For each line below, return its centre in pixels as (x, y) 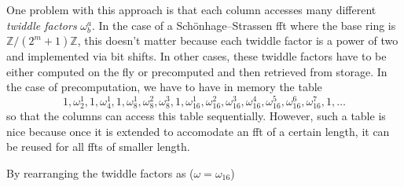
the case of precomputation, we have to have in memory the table (164, 87)
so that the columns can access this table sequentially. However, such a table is (196, 116)
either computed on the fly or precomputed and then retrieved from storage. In (197, 71)
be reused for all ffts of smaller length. (98, 147)
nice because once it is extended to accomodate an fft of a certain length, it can (198, 131)
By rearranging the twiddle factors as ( (100, 172)
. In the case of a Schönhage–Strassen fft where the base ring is (244, 25)
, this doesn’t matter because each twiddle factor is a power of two (238, 40)
